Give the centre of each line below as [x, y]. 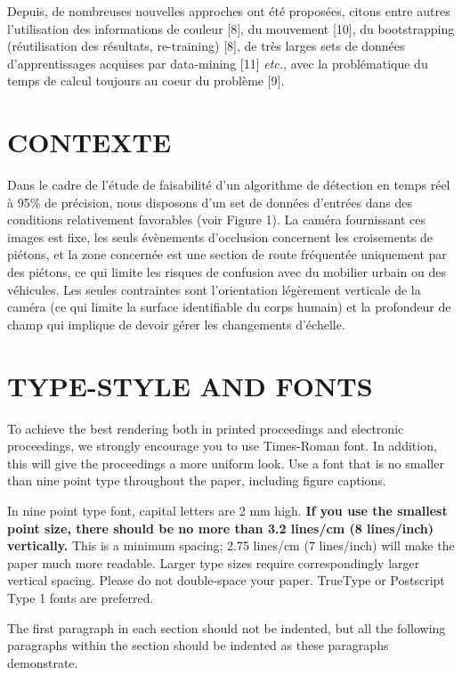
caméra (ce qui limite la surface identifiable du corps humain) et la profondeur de [229, 307]
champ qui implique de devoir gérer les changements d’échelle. [176, 324]
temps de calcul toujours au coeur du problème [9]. [146, 81]
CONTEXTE [89, 142]
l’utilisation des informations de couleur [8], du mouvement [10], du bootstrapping [231, 28]
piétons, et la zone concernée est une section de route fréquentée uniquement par [227, 254]
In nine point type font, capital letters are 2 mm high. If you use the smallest [227, 510]
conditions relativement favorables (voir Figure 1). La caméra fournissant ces [216, 220]
